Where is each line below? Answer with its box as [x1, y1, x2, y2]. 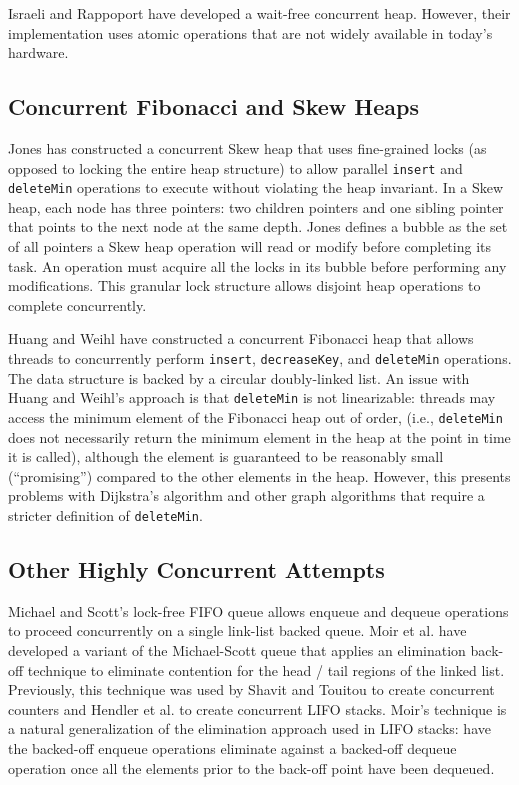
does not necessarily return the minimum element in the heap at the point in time [8, 426, 511, 447]
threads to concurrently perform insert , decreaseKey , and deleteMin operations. [8, 348, 512, 369]
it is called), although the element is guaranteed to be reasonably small [8, 446, 444, 467]
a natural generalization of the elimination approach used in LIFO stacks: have [8, 718, 491, 739]
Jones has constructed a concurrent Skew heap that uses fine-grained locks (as [8, 137, 487, 158]
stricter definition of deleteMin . [8, 504, 203, 525]
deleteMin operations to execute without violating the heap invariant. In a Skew [8, 177, 504, 198]
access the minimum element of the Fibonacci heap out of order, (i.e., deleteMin [8, 406, 503, 427]
